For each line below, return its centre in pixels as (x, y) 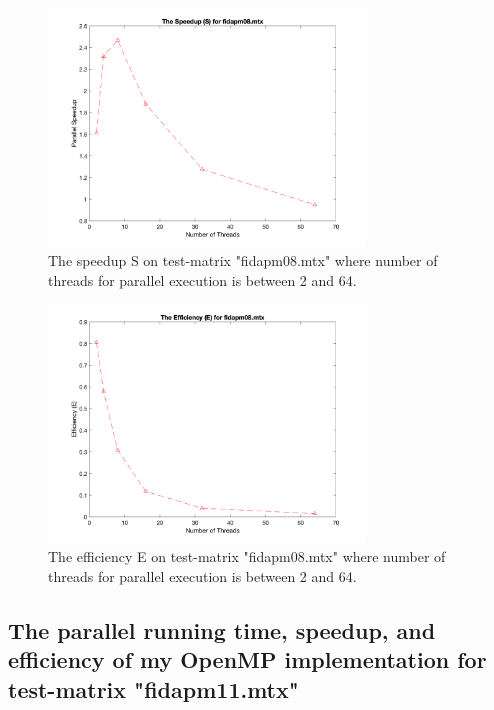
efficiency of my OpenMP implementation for (247, 659)
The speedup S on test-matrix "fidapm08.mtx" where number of (243, 260)
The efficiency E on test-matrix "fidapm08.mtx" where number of (247, 556)
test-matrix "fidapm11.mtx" (153, 688)
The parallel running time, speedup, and (222, 629)
